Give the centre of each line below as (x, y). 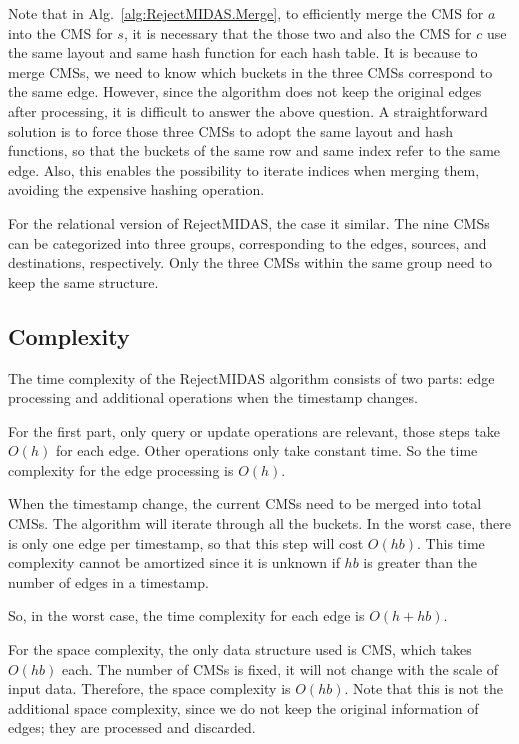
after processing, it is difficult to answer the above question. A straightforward (248, 110)
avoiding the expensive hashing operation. (136, 189)
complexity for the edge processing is (121, 469)
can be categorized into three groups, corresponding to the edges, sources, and (247, 242)
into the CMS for (60, 32)
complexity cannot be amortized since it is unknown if (174, 562)
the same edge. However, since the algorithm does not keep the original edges (245, 91)
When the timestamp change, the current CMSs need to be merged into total (245, 503)
